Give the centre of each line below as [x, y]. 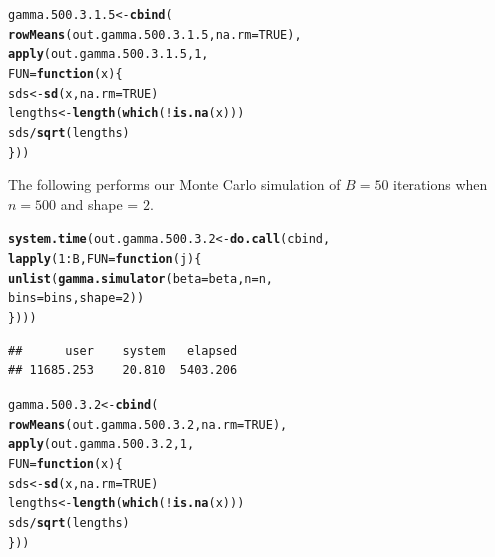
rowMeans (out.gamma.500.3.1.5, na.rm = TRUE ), [155, 34]
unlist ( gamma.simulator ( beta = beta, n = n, [140, 278]
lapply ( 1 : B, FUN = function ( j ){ [105, 259]
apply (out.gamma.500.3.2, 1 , [101, 444]
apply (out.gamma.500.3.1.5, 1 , [108, 54]
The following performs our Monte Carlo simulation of [174, 184]
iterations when [440, 184]
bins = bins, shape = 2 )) [76, 298]
